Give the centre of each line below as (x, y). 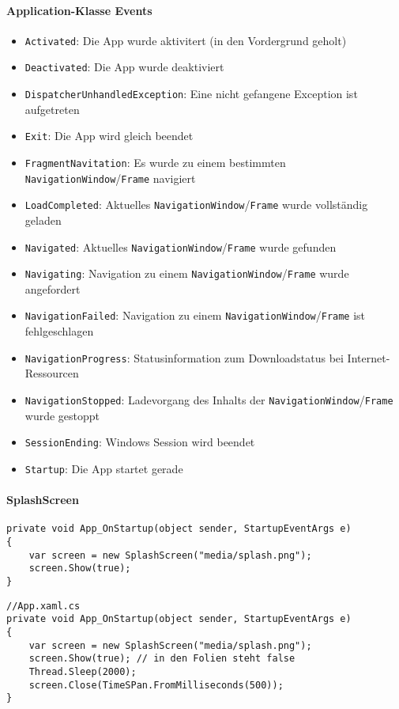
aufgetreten (52, 109)
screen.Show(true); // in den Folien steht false (162, 659)
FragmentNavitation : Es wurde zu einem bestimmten (155, 163)
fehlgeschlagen (59, 331)
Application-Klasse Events (79, 10)
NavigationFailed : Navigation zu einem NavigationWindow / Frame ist (195, 315)
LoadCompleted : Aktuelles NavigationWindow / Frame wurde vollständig (196, 205)
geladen (43, 220)
